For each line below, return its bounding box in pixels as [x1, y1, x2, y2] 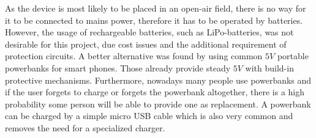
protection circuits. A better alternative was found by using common [5, 49, 263, 62]
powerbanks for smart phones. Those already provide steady [5, 61, 231, 74]
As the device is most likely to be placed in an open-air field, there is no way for [5, 2, 306, 14]
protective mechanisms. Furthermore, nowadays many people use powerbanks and [5, 73, 312, 86]
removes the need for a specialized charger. [5, 121, 165, 134]
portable [277, 49, 309, 62]
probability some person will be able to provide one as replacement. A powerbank [5, 97, 311, 110]
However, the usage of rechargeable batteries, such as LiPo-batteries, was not [5, 26, 294, 38]
